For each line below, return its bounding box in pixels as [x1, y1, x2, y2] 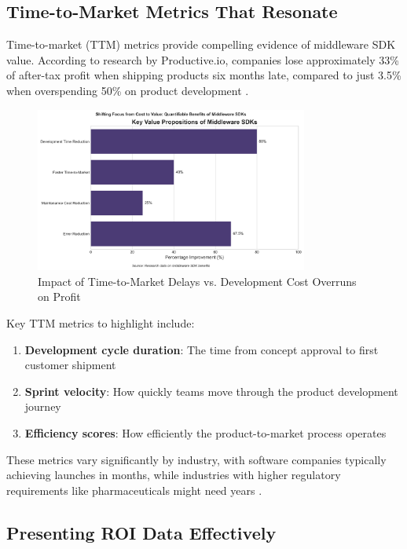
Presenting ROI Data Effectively [6, 520, 277, 544]
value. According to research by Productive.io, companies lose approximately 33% [6, 51, 399, 68]
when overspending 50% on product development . [6, 82, 249, 98]
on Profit [38, 288, 81, 305]
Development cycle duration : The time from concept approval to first [24, 341, 379, 357]
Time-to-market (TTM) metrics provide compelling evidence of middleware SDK [6, 36, 396, 53]
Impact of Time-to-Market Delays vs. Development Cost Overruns [38, 273, 357, 289]
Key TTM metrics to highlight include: [6, 315, 195, 331]
